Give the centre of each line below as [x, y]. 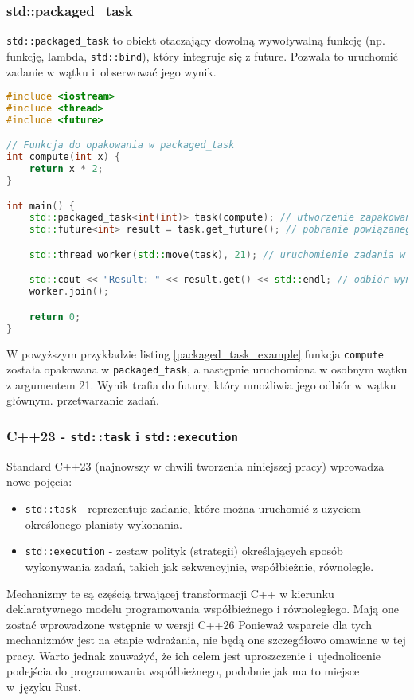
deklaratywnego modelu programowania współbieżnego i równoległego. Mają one [203, 609]
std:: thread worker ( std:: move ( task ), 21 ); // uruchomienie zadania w [217, 254]
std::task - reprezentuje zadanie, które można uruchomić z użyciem [193, 508]
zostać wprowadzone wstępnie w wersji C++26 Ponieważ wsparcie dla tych [189, 624]
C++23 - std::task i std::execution [122, 435]
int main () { [41, 206]
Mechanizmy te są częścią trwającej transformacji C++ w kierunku [170, 593]
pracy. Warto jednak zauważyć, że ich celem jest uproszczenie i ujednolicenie [194, 655]
